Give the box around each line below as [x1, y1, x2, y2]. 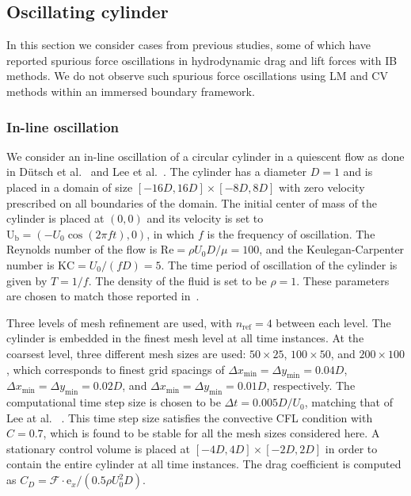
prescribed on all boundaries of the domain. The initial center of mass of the [6, 194, 377, 211]
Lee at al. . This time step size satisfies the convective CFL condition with [6, 409, 373, 425]
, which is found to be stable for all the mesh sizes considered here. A [43, 425, 380, 441]
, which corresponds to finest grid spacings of [6, 361, 225, 377]
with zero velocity [278, 178, 365, 195]
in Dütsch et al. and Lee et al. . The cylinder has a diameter [6, 163, 306, 180]
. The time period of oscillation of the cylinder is [161, 256, 398, 273]
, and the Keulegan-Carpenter [259, 241, 405, 258]
